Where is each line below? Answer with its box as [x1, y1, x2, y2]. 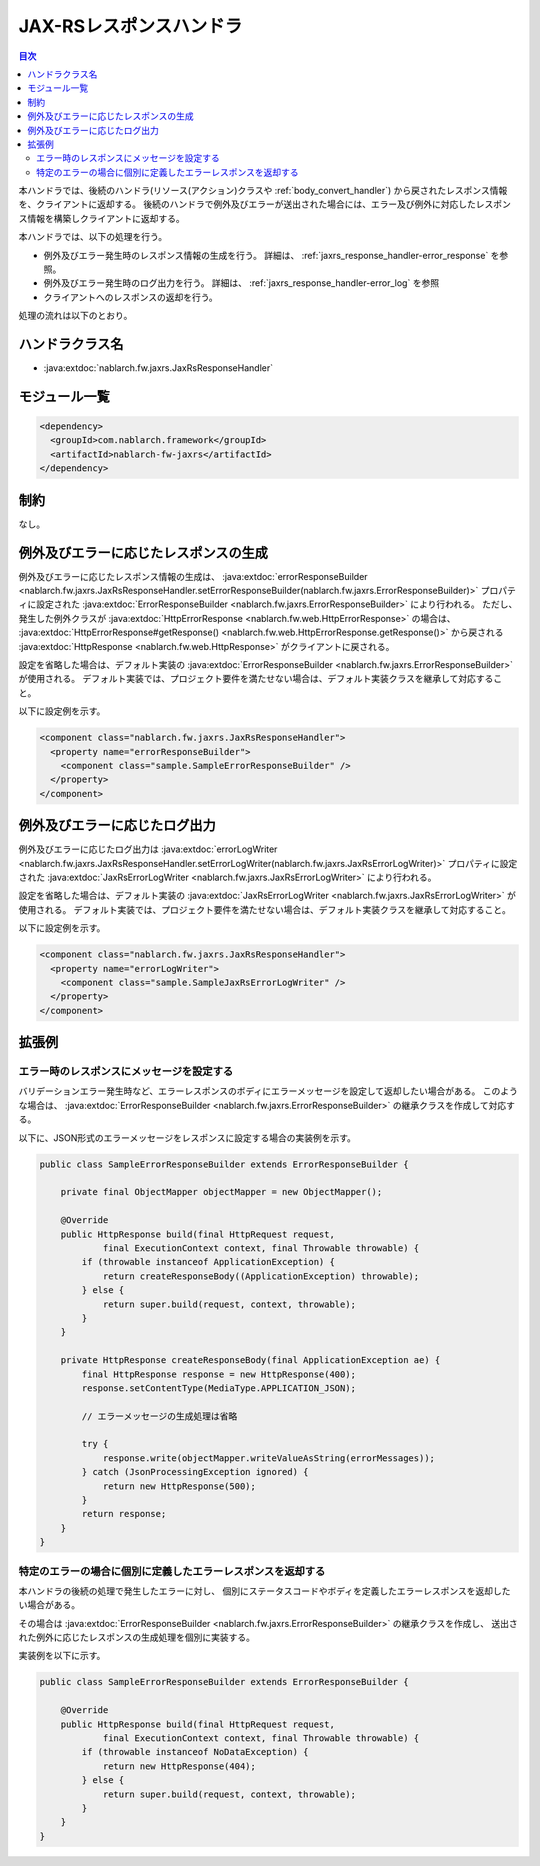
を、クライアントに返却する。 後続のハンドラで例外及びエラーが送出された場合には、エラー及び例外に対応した [18, 198, 477, 210]
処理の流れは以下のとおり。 [18, 310, 133, 322]
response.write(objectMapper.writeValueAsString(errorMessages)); [102, 1452, 435, 1464]
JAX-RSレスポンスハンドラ [18, 15, 243, 37]
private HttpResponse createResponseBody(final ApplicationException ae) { [60, 1355, 441, 1366]
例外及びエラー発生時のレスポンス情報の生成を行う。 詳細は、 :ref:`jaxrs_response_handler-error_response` [43, 249, 489, 261]
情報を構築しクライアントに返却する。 [26, 212, 185, 224]
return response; [81, 1508, 167, 1520]
